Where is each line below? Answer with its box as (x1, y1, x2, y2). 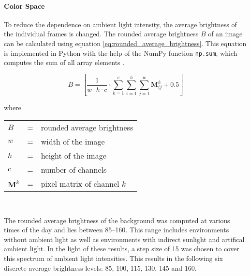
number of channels (41, 164, 107, 176)
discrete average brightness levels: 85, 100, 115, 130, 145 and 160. (4, 262, 197, 273)
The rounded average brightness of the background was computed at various (4, 215, 230, 225)
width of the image (41, 136, 105, 147)
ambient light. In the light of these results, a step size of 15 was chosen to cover (4, 244, 239, 254)
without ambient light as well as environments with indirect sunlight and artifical (4, 234, 245, 244)
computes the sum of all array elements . (4, 57, 125, 67)
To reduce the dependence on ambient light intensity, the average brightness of (4, 19, 237, 29)
